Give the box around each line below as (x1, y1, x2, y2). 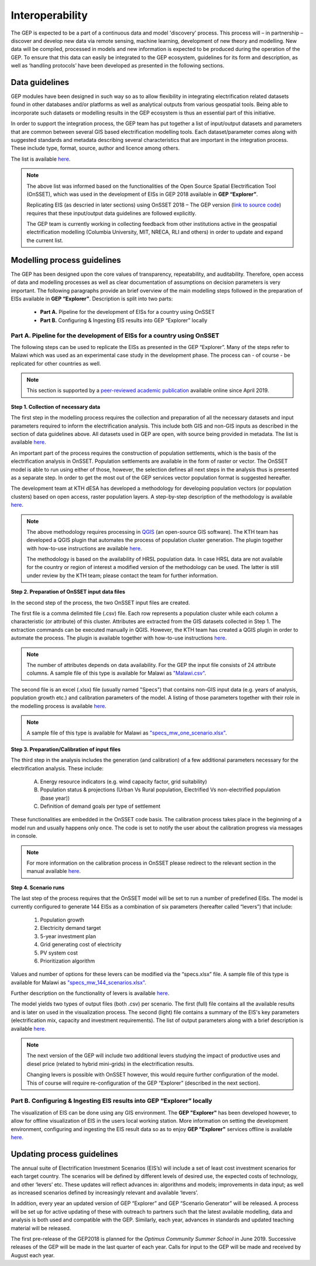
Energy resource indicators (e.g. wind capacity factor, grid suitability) (40, 778, 207, 785)
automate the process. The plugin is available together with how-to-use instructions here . (11, 634, 227, 642)
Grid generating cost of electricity (40, 941, 122, 948)
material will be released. (11, 1224, 71, 1231)
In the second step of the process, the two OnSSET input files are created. (11, 599, 190, 606)
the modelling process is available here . (11, 702, 107, 709)
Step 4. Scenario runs (11, 884, 65, 891)
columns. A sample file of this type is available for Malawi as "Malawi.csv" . (26, 669, 207, 677)
